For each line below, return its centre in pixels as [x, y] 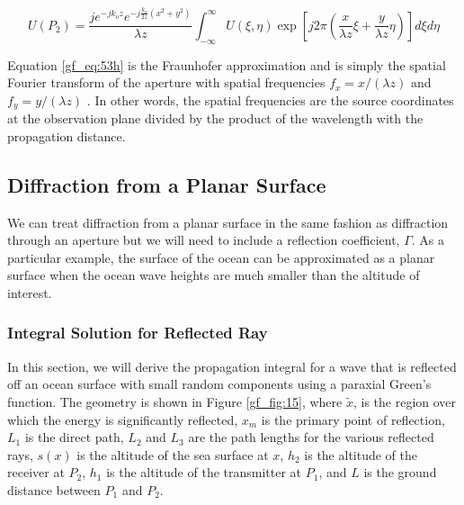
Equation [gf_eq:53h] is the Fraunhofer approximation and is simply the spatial [227, 64]
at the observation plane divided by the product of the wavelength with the [215, 118]
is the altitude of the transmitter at [204, 472]
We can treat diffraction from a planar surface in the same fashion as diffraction [228, 222]
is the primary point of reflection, [353, 419]
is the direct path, [74, 437]
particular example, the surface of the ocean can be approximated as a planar [221, 257]
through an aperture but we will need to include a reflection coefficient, [204, 240]
